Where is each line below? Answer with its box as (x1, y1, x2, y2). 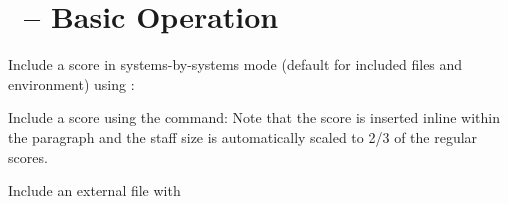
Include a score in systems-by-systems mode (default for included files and (8, 54, 463, 75)
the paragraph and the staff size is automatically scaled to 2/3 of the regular (8, 126, 478, 147)
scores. (8, 146, 48, 167)
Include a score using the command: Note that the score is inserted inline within (8, 107, 501, 128)
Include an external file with (8, 180, 181, 201)
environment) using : (8, 73, 135, 94)
